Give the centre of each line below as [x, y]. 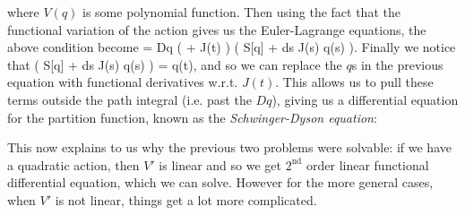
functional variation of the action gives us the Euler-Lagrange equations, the [217, 29]
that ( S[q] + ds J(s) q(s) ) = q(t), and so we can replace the [175, 64]
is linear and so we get [220, 164]
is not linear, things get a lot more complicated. [186, 199]
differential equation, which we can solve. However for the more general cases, [220, 182]
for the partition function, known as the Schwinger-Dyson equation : [192, 117]
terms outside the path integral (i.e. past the [129, 99]
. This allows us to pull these [354, 82]
